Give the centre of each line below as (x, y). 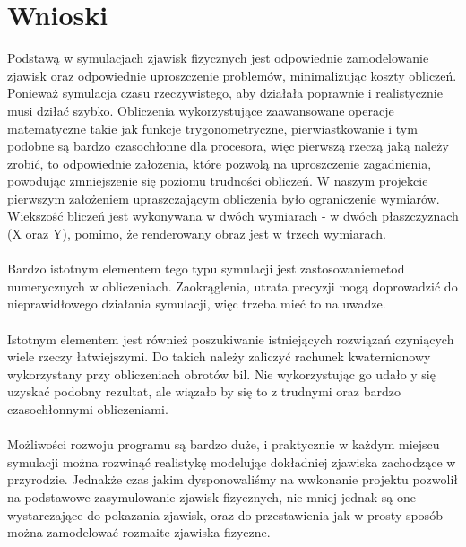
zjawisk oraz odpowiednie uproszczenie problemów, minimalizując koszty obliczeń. (232, 75)
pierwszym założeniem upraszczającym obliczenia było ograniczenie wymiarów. (224, 198)
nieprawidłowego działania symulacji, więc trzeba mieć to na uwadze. (197, 304)
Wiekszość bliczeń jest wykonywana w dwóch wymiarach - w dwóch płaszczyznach (233, 216)
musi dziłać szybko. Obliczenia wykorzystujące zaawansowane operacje (201, 110)
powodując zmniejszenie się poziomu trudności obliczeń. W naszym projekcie (218, 181)
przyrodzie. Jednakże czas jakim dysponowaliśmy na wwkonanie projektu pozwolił (233, 479)
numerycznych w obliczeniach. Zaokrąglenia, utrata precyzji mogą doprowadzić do (233, 286)
